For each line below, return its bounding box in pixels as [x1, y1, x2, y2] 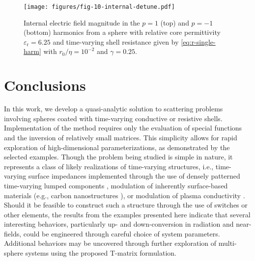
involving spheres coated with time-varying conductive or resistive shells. [4, 113, 223, 123]
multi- [218, 238, 237, 248]
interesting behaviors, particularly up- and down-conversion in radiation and [4, 219, 234, 229]
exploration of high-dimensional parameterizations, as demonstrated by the [4, 142, 230, 152]
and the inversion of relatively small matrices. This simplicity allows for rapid [4, 132, 237, 142]
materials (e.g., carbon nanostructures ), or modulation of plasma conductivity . [4, 190, 245, 200]
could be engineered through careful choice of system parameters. [23, 228, 220, 238]
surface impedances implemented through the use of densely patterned [28, 171, 240, 181]
